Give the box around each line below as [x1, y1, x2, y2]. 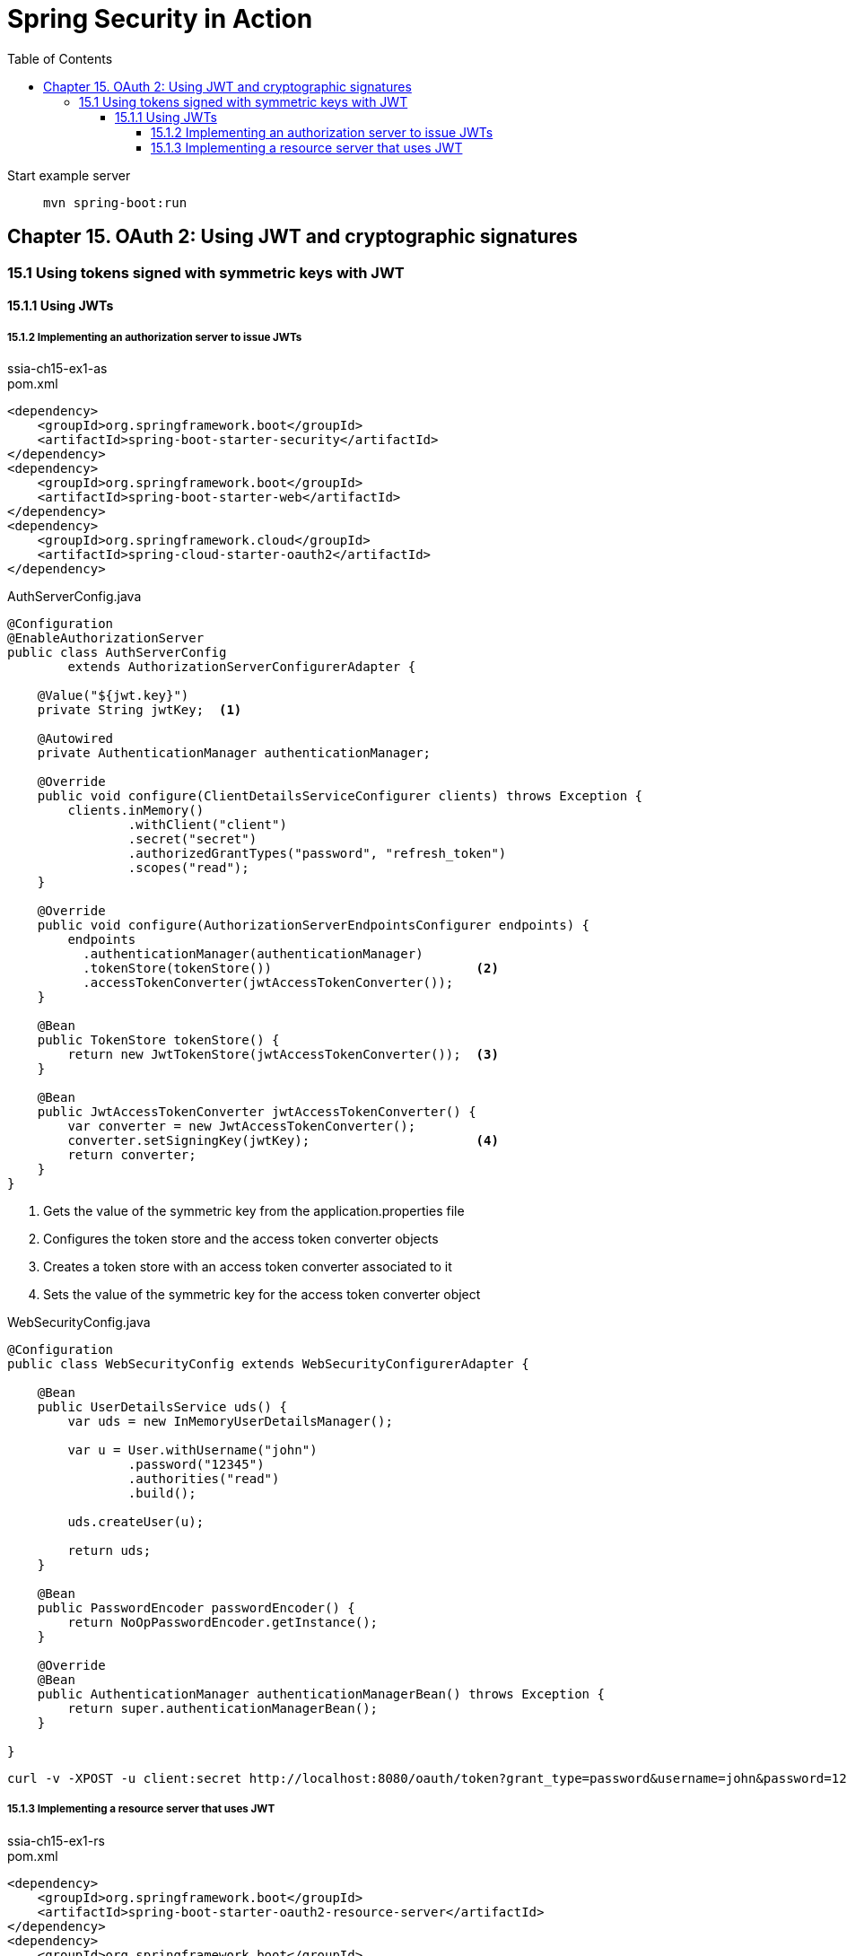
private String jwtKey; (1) [37, 702, 242, 717]
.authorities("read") [127, 1471, 280, 1486]
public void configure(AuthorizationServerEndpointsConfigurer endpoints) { [37, 917, 590, 932]
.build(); [127, 1485, 196, 1500]
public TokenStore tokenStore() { [37, 1032, 280, 1047]
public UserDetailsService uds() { [37, 1399, 287, 1414]
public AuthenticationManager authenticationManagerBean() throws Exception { [37, 1686, 605, 1701]
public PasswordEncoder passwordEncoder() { [37, 1600, 355, 1615]
